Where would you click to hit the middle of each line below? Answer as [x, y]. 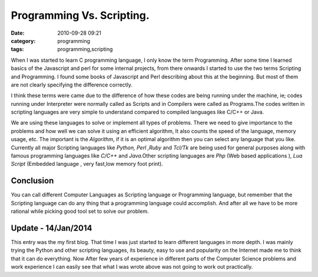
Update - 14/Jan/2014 [52, 228]
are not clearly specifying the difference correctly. [72, 85]
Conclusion [32, 181]
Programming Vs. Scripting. [80, 15]
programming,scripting [85, 49]
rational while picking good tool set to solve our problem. [80, 211]
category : [23, 41]
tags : [17, 49]
